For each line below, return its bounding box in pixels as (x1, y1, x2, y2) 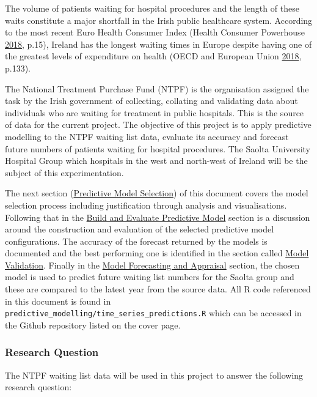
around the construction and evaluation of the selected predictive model (5, 223, 274, 236)
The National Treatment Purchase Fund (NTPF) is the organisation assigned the (5, 82, 309, 95)
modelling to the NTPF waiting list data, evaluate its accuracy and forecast (5, 130, 289, 143)
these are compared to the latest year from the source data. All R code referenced (5, 283, 311, 295)
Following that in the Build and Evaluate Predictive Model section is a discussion (5, 210, 310, 223)
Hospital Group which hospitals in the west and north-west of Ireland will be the (5, 154, 308, 167)
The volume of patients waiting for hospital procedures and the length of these (5, 2, 299, 14)
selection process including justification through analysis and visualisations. (5, 198, 287, 211)
